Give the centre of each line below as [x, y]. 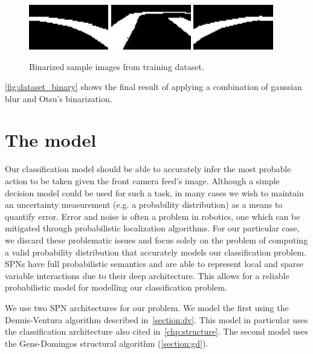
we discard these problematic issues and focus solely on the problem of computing [156, 240]
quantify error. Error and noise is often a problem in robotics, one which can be [153, 216]
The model [51, 140]
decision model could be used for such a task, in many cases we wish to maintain [154, 192]
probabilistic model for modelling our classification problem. [116, 287]
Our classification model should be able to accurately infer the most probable [148, 169]
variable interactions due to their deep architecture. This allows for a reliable [147, 275]
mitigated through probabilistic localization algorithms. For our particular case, [152, 228]
